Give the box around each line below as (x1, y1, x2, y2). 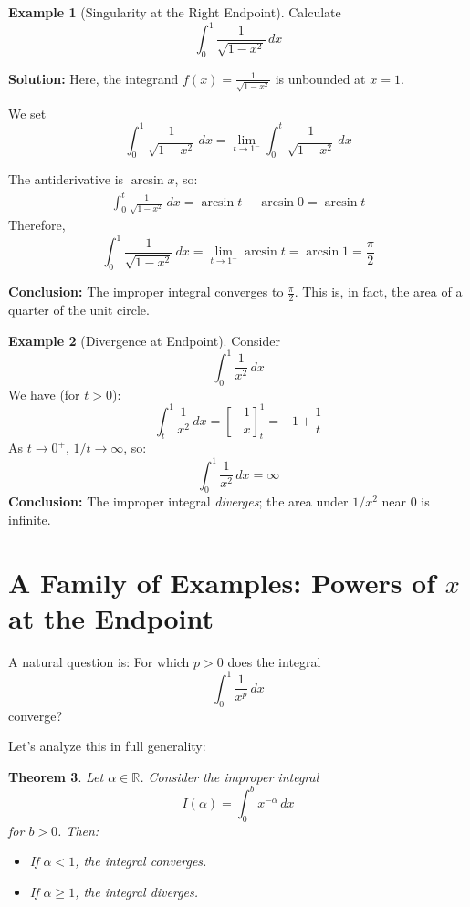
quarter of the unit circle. (8, 300, 150, 319)
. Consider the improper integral (140, 766, 319, 786)
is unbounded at (275, 68, 366, 88)
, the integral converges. (75, 851, 207, 871)
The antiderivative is (8, 170, 124, 189)
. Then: (57, 820, 99, 839)
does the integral (227, 652, 321, 671)
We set (8, 103, 47, 122)
